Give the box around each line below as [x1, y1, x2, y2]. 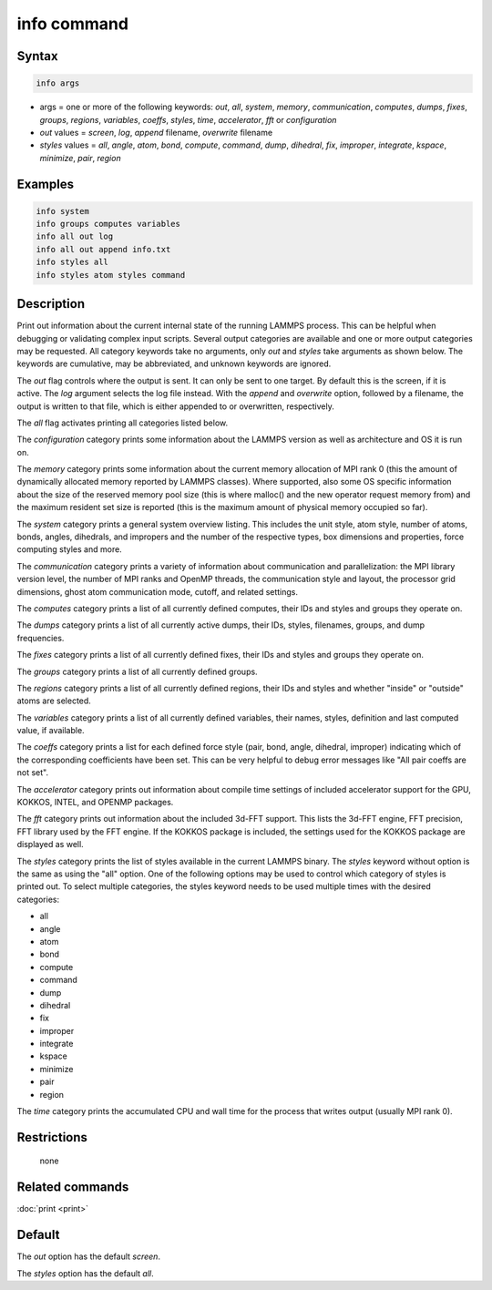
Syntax [16, 48, 58, 64]
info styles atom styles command [36, 270, 186, 280]
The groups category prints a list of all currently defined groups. [16, 666, 259, 677]
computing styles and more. [16, 544, 122, 555]
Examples [16, 176, 75, 191]
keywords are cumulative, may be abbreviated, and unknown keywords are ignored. [16, 358, 332, 369]
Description [16, 296, 86, 312]
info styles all [36, 257, 109, 268]
